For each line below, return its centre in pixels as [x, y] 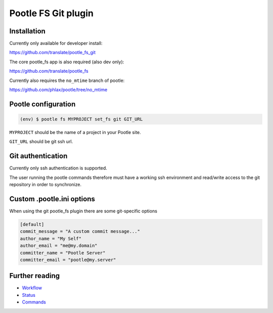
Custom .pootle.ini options [52, 199]
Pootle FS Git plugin [51, 13]
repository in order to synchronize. [45, 185]
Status [29, 295]
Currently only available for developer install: [56, 43]
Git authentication [38, 156]
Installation [27, 31]
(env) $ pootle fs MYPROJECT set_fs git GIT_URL [81, 119]
